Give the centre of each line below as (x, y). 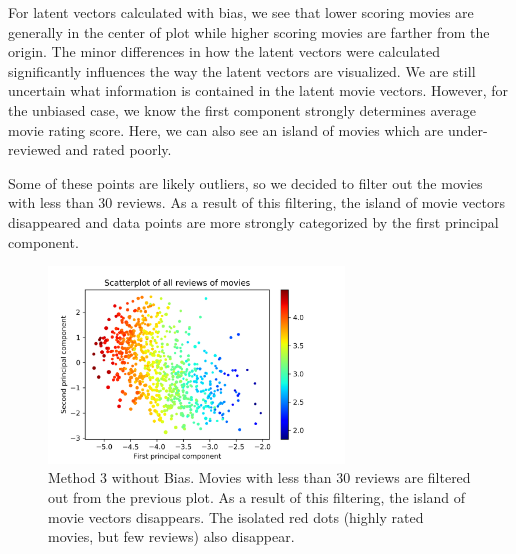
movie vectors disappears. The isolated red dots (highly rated (236, 516)
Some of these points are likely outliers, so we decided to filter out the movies (245, 182)
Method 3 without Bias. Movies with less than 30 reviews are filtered (259, 477)
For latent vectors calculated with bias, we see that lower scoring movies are (241, 12)
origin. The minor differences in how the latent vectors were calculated (224, 51)
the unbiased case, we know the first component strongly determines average (242, 109)
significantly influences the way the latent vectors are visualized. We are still (242, 70)
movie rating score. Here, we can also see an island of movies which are (226, 129)
